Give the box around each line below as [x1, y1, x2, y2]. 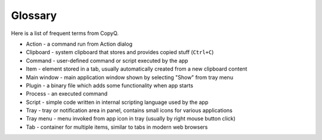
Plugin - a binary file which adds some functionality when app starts [26, 82, 194, 89]
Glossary [11, 9, 57, 22]
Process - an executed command [26, 90, 108, 97]
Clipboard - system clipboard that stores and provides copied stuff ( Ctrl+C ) [26, 49, 214, 56]
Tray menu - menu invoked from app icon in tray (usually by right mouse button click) [26, 115, 236, 122]
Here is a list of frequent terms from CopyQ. [11, 30, 119, 37]
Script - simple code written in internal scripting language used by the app [26, 98, 209, 106]
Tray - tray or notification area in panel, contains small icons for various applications [26, 107, 233, 114]
